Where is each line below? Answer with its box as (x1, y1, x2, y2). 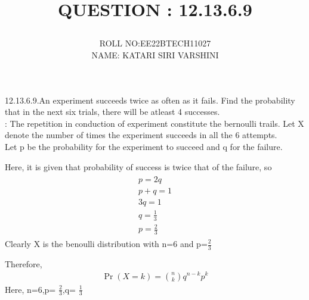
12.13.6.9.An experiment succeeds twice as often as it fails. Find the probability (5, 93, 295, 106)
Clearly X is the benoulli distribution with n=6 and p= (5, 237, 208, 249)
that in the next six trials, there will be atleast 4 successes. (5, 105, 220, 118)
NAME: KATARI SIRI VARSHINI (91, 48, 219, 61)
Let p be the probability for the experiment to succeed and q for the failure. (5, 140, 283, 152)
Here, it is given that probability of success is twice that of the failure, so (5, 160, 272, 173)
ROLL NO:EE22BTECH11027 (99, 37, 211, 49)
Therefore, (5, 257, 42, 270)
